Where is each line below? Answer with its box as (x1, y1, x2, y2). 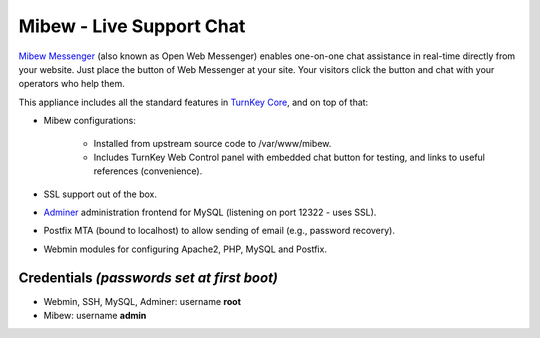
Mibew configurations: (43, 115, 137, 127)
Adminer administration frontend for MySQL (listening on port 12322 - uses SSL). (43, 206, 377, 219)
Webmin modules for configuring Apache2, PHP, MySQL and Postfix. (43, 243, 327, 255)
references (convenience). (93, 165, 203, 177)
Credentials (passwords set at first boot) (18, 269, 279, 286)
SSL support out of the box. (43, 188, 158, 200)
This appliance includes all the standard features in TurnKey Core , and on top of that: (18, 96, 369, 108)
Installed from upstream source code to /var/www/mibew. (93, 137, 332, 149)
